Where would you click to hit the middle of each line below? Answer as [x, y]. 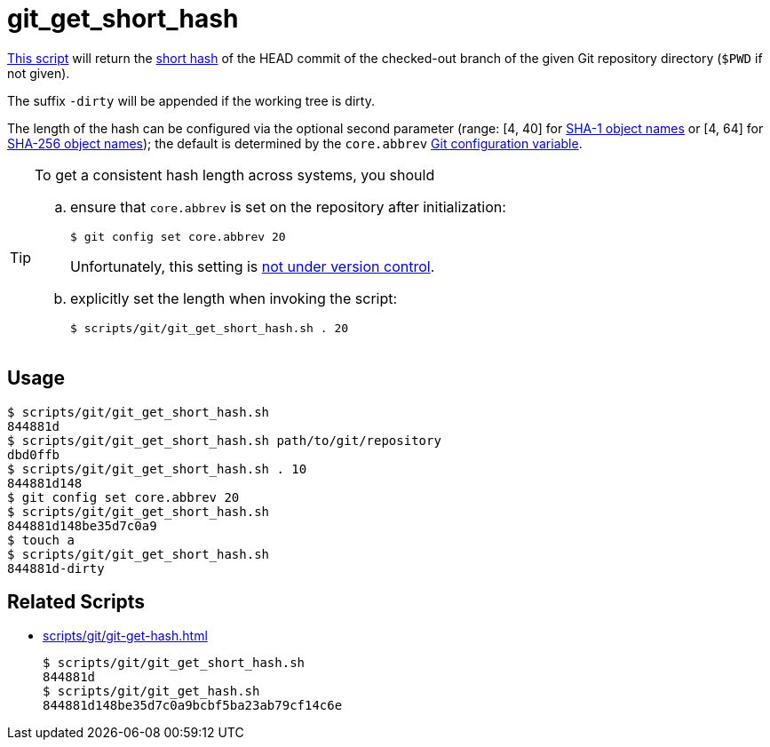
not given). [39, 73]
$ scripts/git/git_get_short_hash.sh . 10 [157, 469]
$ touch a [41, 540]
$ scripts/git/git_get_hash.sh [151, 691]
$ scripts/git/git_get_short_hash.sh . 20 [210, 328]
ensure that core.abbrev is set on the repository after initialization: [288, 207]
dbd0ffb [34, 454]
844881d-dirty [56, 568]
